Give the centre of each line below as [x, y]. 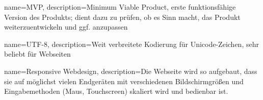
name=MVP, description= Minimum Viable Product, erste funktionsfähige [120, 7]
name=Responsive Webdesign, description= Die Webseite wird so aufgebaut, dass [131, 71]
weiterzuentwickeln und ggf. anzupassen [66, 27]
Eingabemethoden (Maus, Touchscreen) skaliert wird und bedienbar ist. [116, 91]
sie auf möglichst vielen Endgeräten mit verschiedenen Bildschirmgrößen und [124, 81]
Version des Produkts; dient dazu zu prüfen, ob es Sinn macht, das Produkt [122, 17]
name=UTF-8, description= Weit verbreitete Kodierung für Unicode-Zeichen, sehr [131, 44]
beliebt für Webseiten [37, 54]
